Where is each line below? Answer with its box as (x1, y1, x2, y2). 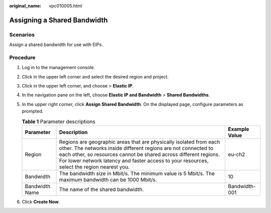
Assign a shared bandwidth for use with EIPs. (9, 41, 103, 47)
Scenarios (9, 31, 35, 38)
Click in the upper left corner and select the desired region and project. (22, 73, 169, 79)
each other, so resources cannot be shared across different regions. (59, 151, 220, 158)
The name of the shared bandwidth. (59, 186, 144, 193)
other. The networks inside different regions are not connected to (59, 145, 213, 152)
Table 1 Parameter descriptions (22, 118, 95, 125)
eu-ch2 (228, 151, 245, 158)
